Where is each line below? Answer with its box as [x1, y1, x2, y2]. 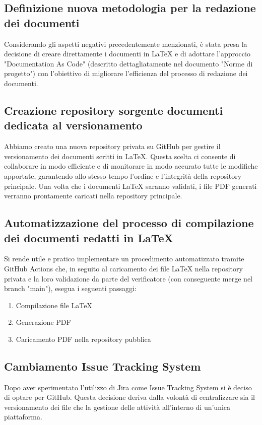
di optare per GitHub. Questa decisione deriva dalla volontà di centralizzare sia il [4, 392, 255, 402]
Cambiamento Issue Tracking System [4, 358, 201, 374]
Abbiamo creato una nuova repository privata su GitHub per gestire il [4, 141, 221, 152]
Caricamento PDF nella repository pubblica [16, 333, 151, 344]
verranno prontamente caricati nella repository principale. [4, 190, 182, 201]
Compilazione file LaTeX [16, 300, 92, 310]
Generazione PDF [16, 317, 71, 327]
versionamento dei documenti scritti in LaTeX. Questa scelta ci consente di [4, 151, 236, 161]
